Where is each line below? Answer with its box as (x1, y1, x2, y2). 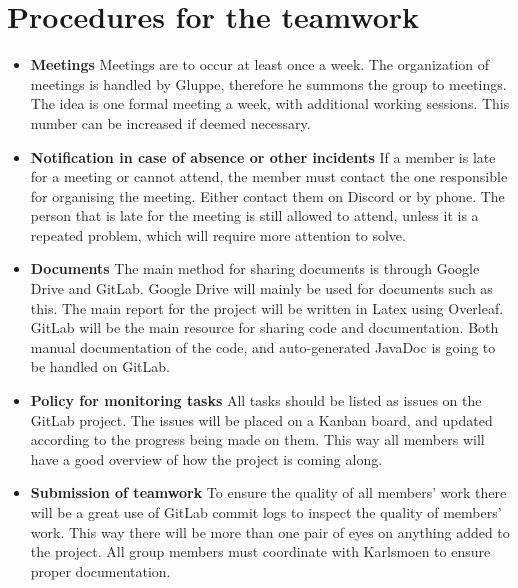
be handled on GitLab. (30, 356, 170, 377)
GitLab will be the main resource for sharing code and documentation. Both (30, 317, 499, 338)
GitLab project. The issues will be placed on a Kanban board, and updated (30, 409, 493, 430)
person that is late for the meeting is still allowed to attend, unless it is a (30, 205, 479, 226)
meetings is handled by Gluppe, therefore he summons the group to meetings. (30, 73, 507, 94)
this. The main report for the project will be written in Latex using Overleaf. (30, 297, 504, 318)
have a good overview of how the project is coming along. (30, 448, 383, 469)
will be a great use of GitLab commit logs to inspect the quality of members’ (30, 502, 502, 522)
